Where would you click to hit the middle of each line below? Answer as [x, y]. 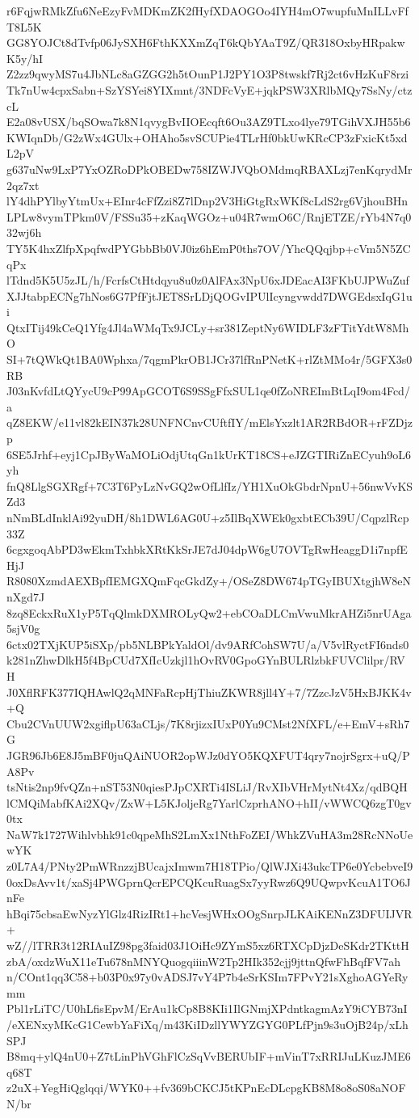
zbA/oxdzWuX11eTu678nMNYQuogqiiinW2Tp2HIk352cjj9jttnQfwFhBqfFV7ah [203, 961]
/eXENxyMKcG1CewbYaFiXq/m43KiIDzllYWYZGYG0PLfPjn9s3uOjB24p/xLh [207, 1024]
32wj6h [24, 232]
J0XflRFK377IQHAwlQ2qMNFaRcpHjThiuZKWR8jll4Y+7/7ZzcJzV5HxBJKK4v [209, 692]
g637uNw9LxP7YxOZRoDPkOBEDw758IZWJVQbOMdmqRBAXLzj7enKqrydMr [209, 169]
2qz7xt [23, 185]
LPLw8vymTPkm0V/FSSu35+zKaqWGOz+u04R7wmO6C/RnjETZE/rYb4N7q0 [209, 216]
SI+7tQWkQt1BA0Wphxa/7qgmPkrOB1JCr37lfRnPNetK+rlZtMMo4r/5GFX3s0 [209, 359]
